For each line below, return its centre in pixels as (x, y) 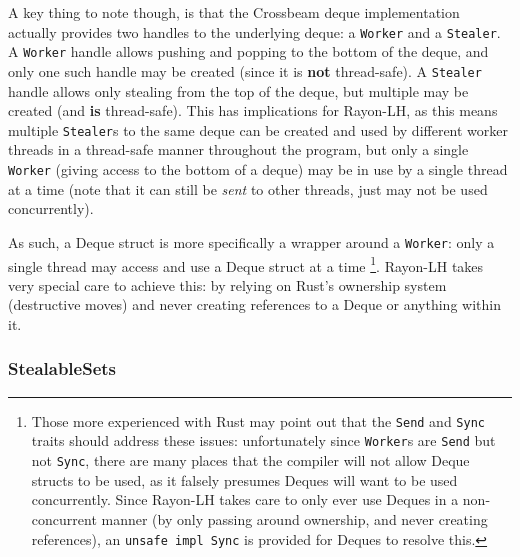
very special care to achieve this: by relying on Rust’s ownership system (227, 284)
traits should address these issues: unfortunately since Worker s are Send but (263, 440)
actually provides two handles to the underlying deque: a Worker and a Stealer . (254, 31)
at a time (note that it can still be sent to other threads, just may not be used (248, 188)
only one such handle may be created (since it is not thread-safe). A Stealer (245, 70)
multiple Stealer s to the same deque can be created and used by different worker (258, 129)
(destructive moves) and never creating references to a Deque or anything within (254, 304)
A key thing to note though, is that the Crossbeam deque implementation (234, 12)
